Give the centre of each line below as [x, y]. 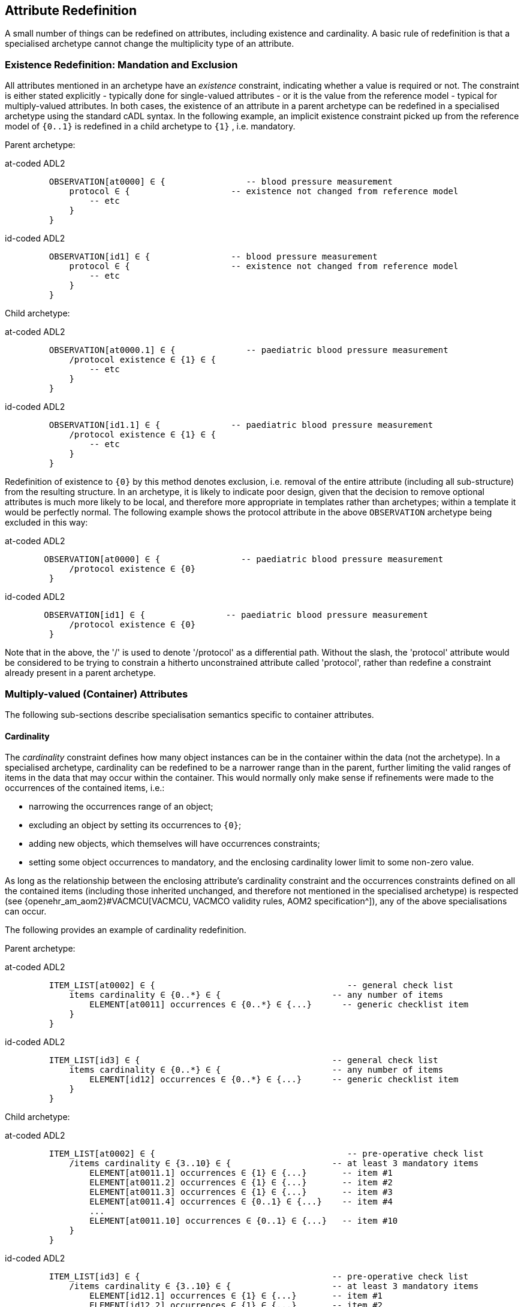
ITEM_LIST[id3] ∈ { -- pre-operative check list [259, 1277]
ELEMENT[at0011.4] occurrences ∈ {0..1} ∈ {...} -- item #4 [241, 1202]
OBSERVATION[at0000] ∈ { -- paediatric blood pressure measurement [244, 559]
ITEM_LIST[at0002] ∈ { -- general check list [251, 985]
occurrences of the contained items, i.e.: [85, 788]
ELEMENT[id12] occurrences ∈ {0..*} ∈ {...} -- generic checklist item [274, 1080]
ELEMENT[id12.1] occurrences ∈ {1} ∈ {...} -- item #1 [236, 1296]
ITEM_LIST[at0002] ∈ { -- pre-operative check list [266, 1154]
